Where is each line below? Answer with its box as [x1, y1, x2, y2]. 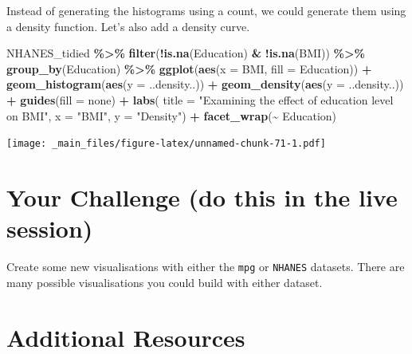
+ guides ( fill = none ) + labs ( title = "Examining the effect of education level [6, 91, 394, 108]
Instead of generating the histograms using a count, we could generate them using [6, 2, 406, 18]
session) [6, 212, 93, 245]
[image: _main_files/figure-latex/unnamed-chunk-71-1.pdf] [6, 138, 326, 150]
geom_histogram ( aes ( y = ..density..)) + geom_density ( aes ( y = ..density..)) [6, 76, 404, 92]
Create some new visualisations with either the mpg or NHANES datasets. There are [6, 258, 405, 275]
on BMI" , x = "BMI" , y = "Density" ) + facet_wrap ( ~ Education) [6, 107, 337, 124]
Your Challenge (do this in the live [6, 181, 398, 213]
